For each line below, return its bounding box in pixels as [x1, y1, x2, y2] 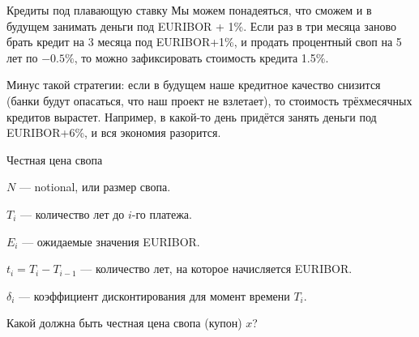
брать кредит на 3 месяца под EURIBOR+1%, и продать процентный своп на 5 [6, 33, 402, 50]
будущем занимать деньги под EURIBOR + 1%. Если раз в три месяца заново [6, 17, 396, 34]
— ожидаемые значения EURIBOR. [22, 232, 200, 250]
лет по [6, 49, 38, 66]
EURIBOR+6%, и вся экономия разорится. [6, 124, 221, 141]
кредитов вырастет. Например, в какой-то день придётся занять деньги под [6, 108, 377, 125]
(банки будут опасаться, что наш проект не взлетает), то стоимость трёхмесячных [6, 92, 413, 109]
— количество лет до [20, 205, 125, 222]
